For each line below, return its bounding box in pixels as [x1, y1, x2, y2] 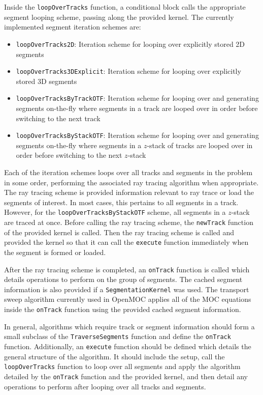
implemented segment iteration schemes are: [4, 21, 141, 32]
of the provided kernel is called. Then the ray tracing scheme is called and [4, 227, 235, 237]
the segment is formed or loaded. [4, 246, 106, 257]
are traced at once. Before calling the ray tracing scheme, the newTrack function [4, 217, 253, 228]
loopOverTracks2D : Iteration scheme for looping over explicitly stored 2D [16, 38, 245, 49]
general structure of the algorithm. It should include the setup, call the [4, 351, 225, 361]
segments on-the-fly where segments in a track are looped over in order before [16, 103, 258, 113]
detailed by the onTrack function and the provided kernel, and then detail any [4, 371, 248, 381]
